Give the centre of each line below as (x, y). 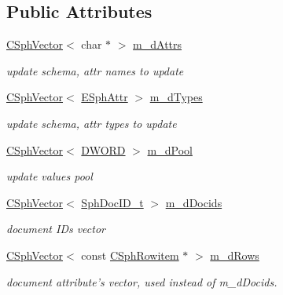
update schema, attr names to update (95, 70)
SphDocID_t (112, 202)
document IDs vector (56, 229)
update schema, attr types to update (92, 123)
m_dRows (235, 255)
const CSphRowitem (130, 255)
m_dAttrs (158, 44)
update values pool (50, 176)
